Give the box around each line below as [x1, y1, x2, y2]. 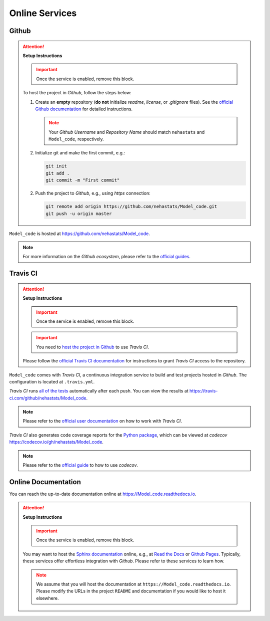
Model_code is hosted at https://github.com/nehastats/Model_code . [9, 231, 150, 237]
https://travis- [189, 388, 218, 394]
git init [45, 163, 67, 169]
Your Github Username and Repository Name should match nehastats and [48, 129, 205, 135]
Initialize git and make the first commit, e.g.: [35, 150, 125, 156]
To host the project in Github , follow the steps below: [22, 90, 132, 96]
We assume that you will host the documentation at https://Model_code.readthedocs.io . [36, 581, 231, 587]
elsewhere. [36, 595, 59, 601]
